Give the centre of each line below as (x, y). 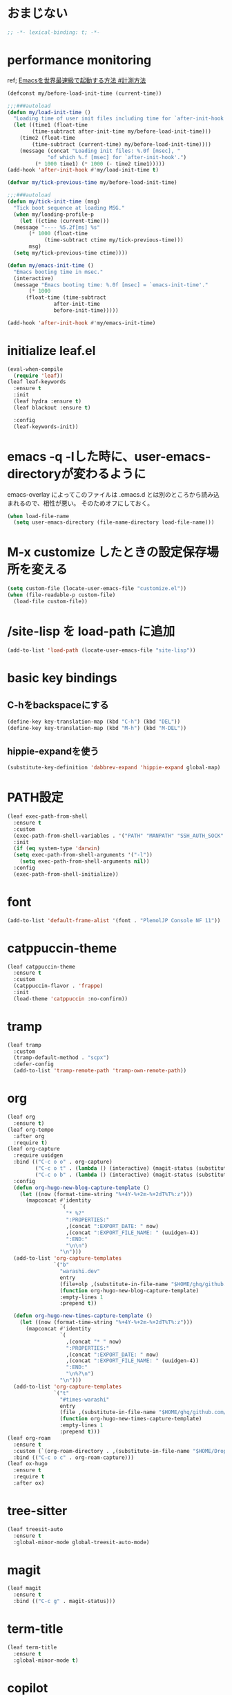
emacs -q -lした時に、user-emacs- (109, 456)
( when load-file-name (38, 516)
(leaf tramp (24, 1045)
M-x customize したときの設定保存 (107, 552)
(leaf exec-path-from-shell (48, 816)
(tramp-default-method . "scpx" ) (61, 1058)
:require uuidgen (38, 1155)
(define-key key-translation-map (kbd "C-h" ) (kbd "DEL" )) (94, 722)
